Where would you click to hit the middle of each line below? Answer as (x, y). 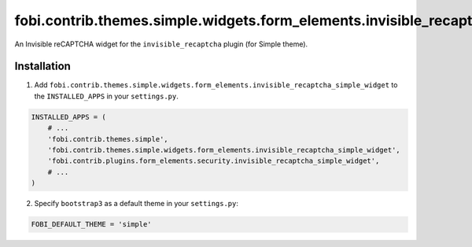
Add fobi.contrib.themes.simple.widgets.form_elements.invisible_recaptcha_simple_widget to (216, 85)
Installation (42, 66)
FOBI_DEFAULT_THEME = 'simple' (92, 225)
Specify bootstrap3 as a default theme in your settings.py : (136, 204)
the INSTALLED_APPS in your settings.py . (106, 96)
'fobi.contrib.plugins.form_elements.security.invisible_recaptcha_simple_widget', (214, 161)
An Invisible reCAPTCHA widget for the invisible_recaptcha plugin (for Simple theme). (161, 44)
